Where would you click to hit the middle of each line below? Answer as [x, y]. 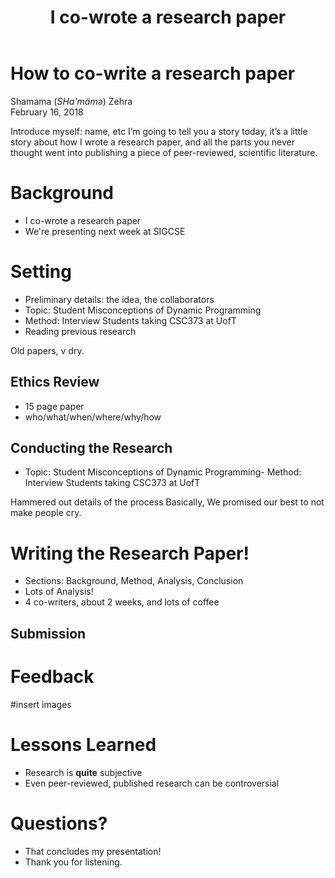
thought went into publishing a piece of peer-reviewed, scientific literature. [164, 152]
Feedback [52, 676]
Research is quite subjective [83, 772]
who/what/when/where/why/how [93, 417]
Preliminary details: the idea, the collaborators [119, 299]
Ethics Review [55, 382]
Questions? [59, 823]
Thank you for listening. [73, 862]
